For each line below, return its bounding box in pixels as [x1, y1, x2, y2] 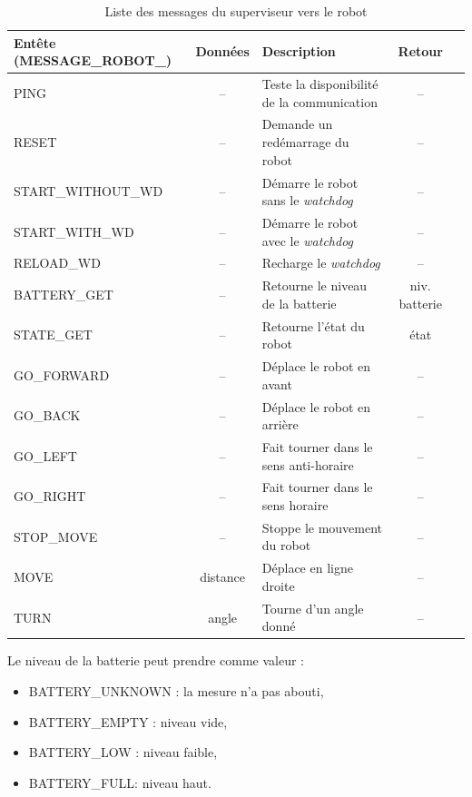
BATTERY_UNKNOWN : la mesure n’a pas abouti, [28, 682, 324, 700]
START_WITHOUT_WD [14, 182, 163, 201]
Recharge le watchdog [261, 253, 380, 272]
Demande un [261, 114, 333, 133]
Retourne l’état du [261, 316, 365, 335]
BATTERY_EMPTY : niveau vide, [28, 712, 228, 731]
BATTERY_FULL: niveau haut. [28, 772, 211, 792]
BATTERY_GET [14, 285, 113, 304]
